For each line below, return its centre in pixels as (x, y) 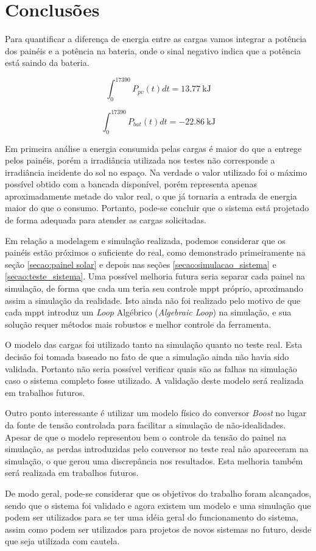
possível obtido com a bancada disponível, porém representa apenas (131, 184)
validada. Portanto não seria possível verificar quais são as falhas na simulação (151, 368)
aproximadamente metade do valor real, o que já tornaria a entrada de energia (151, 196)
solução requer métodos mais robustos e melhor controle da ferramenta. (138, 324)
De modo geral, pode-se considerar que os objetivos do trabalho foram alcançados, (158, 493)
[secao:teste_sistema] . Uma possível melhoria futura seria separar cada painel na (155, 276)
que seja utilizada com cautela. (62, 541)
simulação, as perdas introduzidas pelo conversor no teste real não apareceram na (157, 449)
